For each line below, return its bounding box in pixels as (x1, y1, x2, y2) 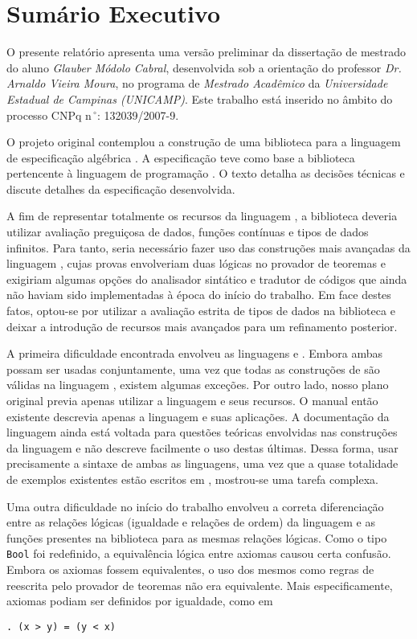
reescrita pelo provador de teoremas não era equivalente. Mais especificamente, (6, 576, 393, 593)
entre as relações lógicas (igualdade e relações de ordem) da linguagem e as (6, 514, 375, 530)
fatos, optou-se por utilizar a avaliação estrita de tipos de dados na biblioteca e (6, 302, 395, 319)
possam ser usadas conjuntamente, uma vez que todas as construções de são (6, 360, 380, 377)
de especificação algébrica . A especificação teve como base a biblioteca (6, 149, 355, 166)
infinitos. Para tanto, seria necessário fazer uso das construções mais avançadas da (6, 239, 411, 256)
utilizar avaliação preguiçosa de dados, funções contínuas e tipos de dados (6, 223, 369, 240)
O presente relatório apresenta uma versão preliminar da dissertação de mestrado (6, 43, 406, 60)
